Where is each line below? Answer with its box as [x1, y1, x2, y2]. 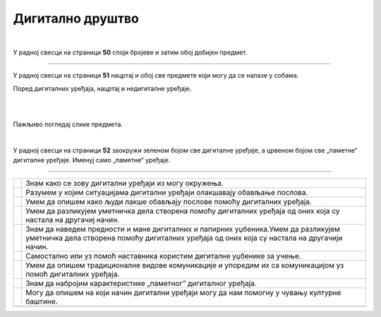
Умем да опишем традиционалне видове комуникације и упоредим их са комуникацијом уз [25, 261, 344, 270]
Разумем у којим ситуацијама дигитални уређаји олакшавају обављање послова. [25, 188, 308, 198]
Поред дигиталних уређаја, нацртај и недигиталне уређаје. [13, 84, 192, 92]
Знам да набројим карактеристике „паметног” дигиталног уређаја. [25, 279, 257, 289]
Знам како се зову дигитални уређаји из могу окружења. [25, 179, 224, 189]
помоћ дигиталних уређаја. [25, 269, 120, 279]
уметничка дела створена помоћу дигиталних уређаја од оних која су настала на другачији [25, 233, 343, 243]
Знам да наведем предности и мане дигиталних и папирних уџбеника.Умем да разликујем [25, 225, 340, 234]
